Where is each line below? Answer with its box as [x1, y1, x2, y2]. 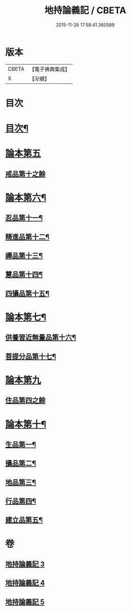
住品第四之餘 [5, 396, 46, 405]
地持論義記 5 [5, 597, 45, 606]
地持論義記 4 [5, 578, 45, 588]
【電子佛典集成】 [29, 66, 70, 73]
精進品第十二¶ [5, 232, 50, 241]
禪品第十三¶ [5, 251, 43, 260]
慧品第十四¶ [5, 270, 43, 279]
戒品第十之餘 [5, 169, 46, 178]
